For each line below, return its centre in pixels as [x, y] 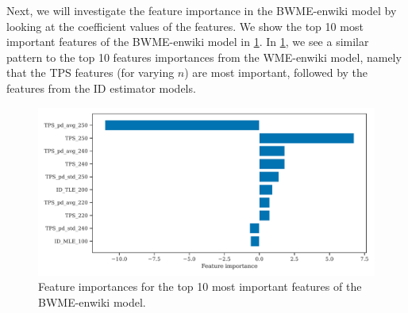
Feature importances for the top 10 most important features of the [200, 286]
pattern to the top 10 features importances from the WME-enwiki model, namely [204, 57]
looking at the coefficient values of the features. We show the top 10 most [185, 26]
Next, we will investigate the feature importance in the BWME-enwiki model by [202, 10]
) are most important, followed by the [276, 73]
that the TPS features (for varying [90, 73]
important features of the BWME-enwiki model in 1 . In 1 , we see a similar [188, 42]
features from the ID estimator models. [101, 88]
